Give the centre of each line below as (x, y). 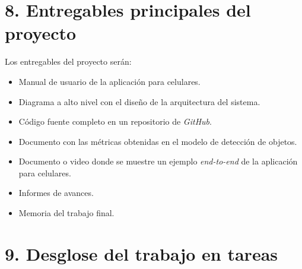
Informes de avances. (56, 193)
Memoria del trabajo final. (66, 213)
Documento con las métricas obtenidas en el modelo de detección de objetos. (158, 141)
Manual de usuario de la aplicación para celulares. (109, 81)
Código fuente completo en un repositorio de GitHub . (115, 121)
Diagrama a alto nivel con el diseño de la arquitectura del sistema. (139, 101)
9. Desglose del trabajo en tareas (142, 253)
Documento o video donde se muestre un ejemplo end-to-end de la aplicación (158, 161)
